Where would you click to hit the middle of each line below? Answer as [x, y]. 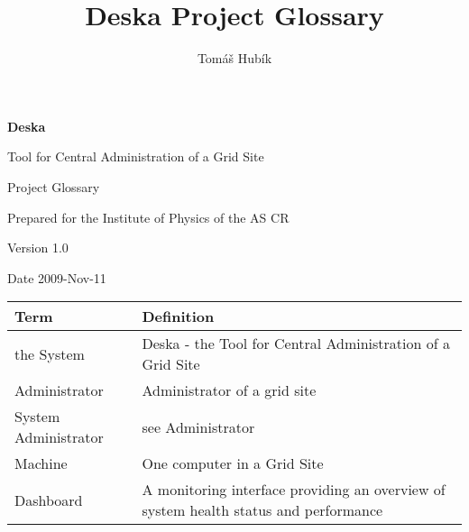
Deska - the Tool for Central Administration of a [296, 344]
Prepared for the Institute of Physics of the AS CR [148, 217]
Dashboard [49, 500]
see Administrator [198, 427]
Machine [41, 463]
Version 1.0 [38, 248]
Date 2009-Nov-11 [57, 277]
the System [50, 353]
